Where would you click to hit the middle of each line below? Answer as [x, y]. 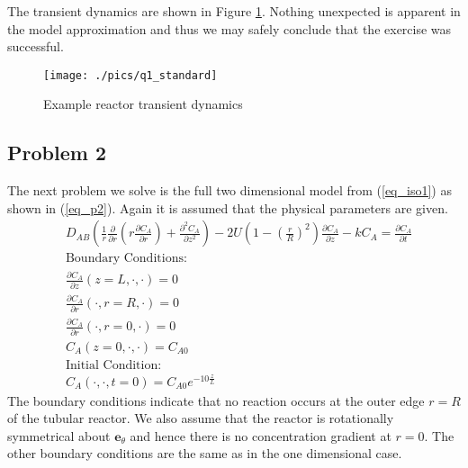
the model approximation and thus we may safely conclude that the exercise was [229, 28]
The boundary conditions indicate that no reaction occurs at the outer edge [216, 400]
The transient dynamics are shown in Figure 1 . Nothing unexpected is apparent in [234, 11]
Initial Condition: [113, 365]
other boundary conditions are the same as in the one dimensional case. [205, 453]
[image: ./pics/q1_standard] [130, 75]
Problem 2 [57, 153]
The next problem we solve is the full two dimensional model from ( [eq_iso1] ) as [229, 190]
